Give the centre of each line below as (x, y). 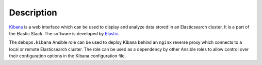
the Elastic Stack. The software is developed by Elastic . (64, 33)
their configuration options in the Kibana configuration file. (67, 56)
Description (33, 13)
